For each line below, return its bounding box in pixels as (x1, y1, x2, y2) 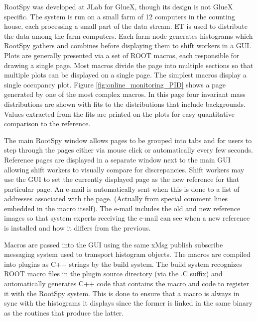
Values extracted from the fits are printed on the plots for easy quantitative (4, 108, 235, 119)
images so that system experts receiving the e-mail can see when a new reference (4, 213, 250, 223)
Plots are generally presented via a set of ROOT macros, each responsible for (4, 50, 240, 60)
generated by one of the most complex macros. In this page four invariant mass (4, 89, 246, 99)
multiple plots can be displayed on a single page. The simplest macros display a (4, 70, 247, 80)
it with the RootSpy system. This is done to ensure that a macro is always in (4, 288, 240, 298)
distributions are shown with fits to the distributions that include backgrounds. (4, 98, 246, 109)
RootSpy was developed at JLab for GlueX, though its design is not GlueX (4, 1, 233, 11)
